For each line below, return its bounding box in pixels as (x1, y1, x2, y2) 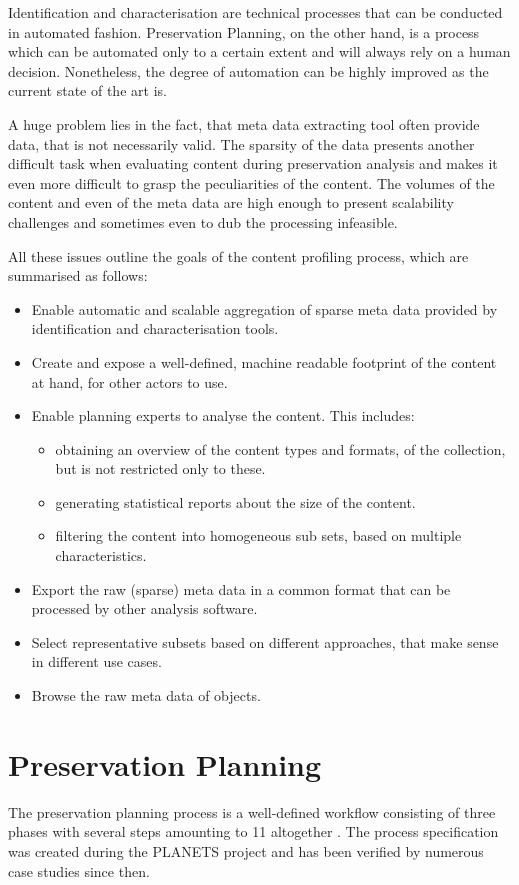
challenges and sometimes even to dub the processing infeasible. (8, 211, 398, 232)
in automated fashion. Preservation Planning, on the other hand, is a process (8, 21, 480, 42)
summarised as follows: (8, 265, 148, 286)
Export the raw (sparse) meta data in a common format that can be (31, 578, 451, 599)
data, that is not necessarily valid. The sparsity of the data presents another (8, 133, 475, 154)
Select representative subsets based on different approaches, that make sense (31, 631, 499, 652)
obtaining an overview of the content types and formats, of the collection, (55, 438, 506, 459)
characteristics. (55, 545, 147, 566)
